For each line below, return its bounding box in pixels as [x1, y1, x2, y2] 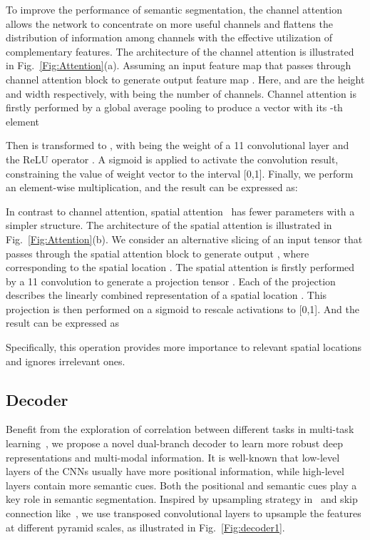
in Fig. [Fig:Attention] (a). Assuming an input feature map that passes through [6, 58, 351, 73]
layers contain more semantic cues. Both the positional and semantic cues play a [6, 477, 357, 492]
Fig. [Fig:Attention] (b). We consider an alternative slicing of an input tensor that [6, 231, 363, 246]
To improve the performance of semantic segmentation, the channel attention [6, 2, 342, 16]
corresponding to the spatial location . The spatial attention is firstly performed [6, 260, 355, 275]
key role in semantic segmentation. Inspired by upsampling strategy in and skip [6, 491, 358, 506]
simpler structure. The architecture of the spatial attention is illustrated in [6, 218, 332, 233]
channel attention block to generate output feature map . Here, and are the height [6, 71, 365, 86]
